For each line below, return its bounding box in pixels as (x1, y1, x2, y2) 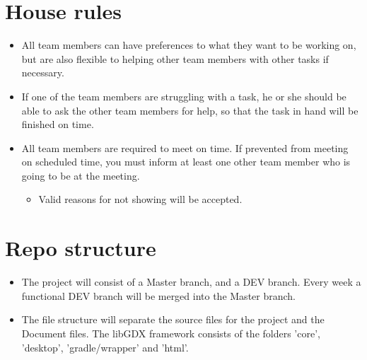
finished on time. (21, 117, 94, 132)
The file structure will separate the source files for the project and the (21, 312, 325, 327)
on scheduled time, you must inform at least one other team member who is (21, 154, 351, 169)
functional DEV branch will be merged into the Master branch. (21, 288, 296, 303)
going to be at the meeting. (21, 168, 140, 182)
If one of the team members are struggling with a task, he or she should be (21, 88, 346, 103)
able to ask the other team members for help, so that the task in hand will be (21, 103, 359, 117)
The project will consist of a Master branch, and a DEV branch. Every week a (21, 274, 361, 289)
